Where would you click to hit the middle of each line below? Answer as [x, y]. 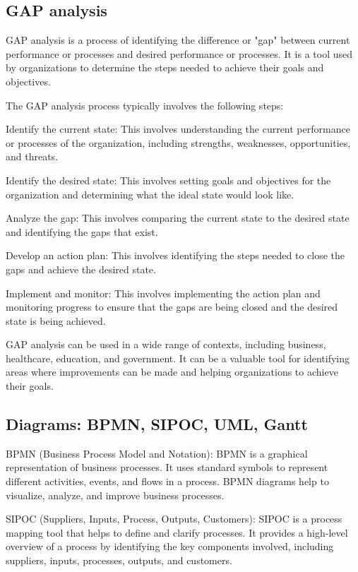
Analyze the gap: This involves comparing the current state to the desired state [178, 218]
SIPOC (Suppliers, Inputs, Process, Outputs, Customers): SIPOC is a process [174, 519]
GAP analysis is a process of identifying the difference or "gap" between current [178, 40]
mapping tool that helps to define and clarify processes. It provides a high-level [177, 532]
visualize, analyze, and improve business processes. [115, 495]
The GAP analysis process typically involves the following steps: [145, 105]
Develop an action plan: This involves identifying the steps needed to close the [175, 255]
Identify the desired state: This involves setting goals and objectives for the [168, 180]
